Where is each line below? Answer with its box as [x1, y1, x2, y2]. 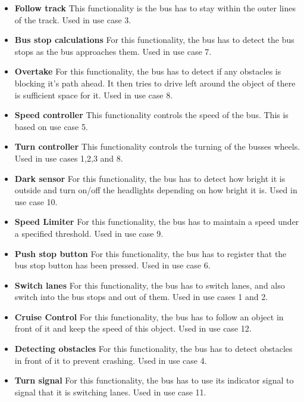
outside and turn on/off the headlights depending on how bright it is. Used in [14, 184, 297, 196]
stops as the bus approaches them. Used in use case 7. [14, 45, 212, 57]
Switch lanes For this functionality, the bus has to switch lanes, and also [14, 279, 285, 291]
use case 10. [14, 195, 58, 208]
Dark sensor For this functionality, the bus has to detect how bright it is [14, 172, 286, 184]
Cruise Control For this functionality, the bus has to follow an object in [14, 310, 284, 323]
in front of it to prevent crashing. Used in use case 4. [14, 354, 207, 366]
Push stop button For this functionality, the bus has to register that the [14, 247, 287, 259]
